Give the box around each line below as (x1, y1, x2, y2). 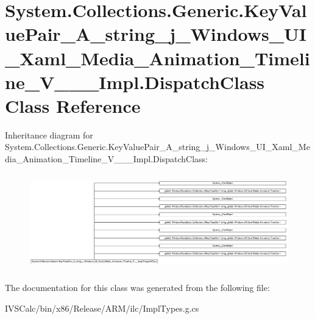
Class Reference (5, 93, 141, 118)
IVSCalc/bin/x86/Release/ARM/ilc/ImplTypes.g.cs (5, 302, 199, 315)
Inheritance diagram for (5, 128, 93, 141)
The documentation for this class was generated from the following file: (5, 281, 270, 294)
